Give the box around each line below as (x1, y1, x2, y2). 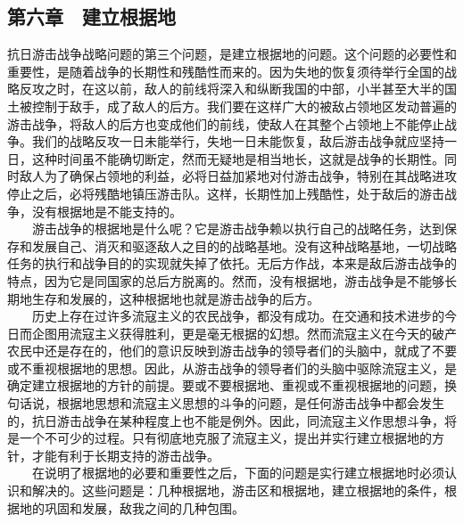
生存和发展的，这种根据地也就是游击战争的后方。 (31, 289, 319, 307)
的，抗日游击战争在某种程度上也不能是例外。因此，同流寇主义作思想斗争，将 (7, 411, 457, 429)
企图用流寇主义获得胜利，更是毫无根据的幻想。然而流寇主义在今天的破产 (31, 323, 457, 342)
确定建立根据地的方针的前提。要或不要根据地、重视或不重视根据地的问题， (7, 376, 444, 395)
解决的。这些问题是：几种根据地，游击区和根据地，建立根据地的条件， (31, 481, 444, 500)
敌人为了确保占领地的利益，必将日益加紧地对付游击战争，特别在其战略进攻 (19, 167, 457, 185)
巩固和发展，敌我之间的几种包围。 (44, 498, 244, 517)
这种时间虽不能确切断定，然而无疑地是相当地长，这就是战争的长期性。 (31, 149, 444, 168)
